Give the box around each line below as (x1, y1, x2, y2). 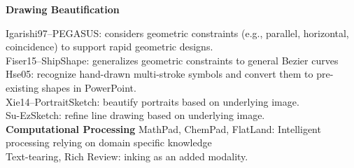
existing (6, 80, 39, 94)
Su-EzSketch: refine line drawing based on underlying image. (6, 108, 265, 122)
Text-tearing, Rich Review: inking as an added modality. (6, 148, 248, 163)
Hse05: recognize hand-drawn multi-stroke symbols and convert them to (6, 66, 313, 81)
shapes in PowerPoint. (41, 80, 136, 94)
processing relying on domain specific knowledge (6, 135, 212, 150)
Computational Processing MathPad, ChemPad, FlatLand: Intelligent (6, 121, 321, 136)
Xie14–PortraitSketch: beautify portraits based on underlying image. (6, 94, 299, 108)
